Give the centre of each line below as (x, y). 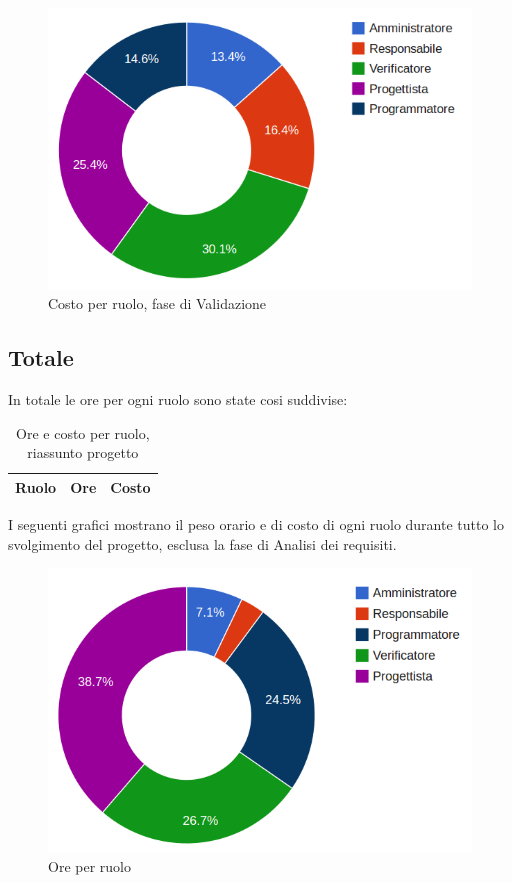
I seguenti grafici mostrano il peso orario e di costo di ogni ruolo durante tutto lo (256, 523)
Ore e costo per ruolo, (83, 432)
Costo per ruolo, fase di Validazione (157, 303)
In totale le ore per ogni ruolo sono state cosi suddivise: (178, 399)
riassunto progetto (83, 452)
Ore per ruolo (89, 865)
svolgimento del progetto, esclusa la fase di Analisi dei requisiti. (202, 543)
